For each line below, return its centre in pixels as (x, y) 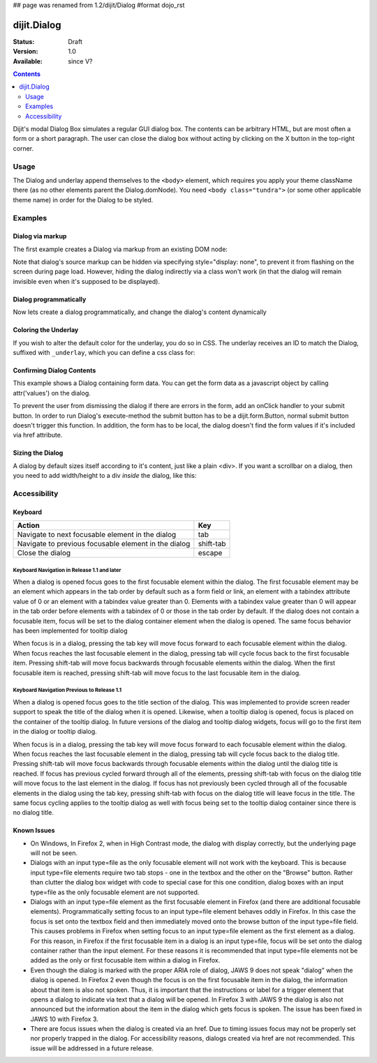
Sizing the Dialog (38, 453)
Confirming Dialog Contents (54, 370)
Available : (28, 61)
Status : (24, 41)
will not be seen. (54, 853)
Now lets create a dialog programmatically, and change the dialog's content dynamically (140, 312)
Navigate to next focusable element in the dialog (97, 535)
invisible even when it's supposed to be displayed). (87, 281)
